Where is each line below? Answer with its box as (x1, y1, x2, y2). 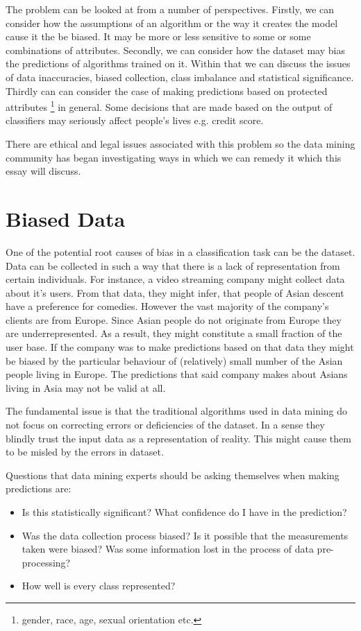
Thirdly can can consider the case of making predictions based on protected (6, 83, 328, 98)
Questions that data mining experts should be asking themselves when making (6, 467, 339, 482)
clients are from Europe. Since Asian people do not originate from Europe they (6, 312, 342, 327)
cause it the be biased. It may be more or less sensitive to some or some (6, 29, 311, 44)
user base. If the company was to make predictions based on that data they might (6, 340, 354, 354)
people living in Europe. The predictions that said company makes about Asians (6, 367, 348, 381)
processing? (22, 555, 71, 569)
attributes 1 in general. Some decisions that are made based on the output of (6, 98, 333, 114)
